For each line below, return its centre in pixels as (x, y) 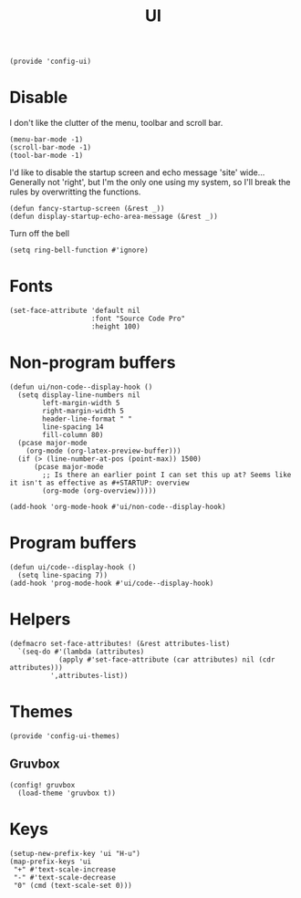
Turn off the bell (40, 234)
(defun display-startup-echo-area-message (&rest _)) (114, 217)
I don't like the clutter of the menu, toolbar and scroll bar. (116, 123)
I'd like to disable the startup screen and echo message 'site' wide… (137, 172)
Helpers (40, 619)
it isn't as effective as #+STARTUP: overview (99, 483)
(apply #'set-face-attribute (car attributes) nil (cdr (166, 659)
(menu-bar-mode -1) (47, 140)
